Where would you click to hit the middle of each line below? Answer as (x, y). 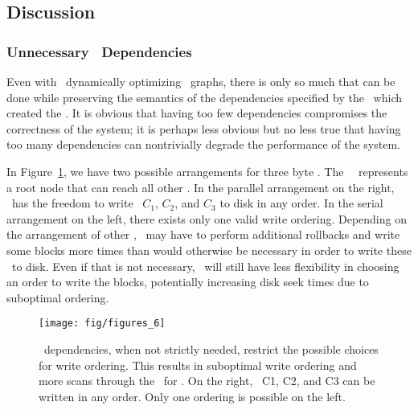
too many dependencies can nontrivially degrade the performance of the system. (203, 144)
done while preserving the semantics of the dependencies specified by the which (204, 97)
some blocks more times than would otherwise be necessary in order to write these (209, 250)
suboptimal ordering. (58, 297)
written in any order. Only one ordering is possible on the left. (192, 396)
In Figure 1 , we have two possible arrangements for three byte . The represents (207, 171)
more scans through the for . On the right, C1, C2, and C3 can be (207, 381)
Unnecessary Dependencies (99, 51)
